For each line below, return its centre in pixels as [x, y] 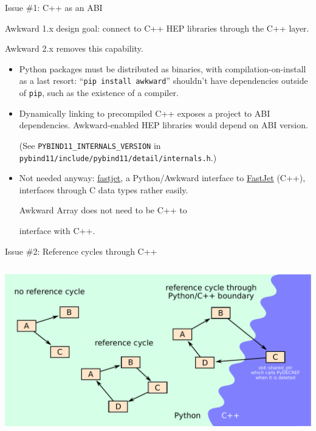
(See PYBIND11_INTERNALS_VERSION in [90, 145]
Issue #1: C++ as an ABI [54, 7]
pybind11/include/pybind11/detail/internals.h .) [118, 157]
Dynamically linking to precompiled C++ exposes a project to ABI [145, 113]
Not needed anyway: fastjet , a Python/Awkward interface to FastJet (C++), [162, 178]
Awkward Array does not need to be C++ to [103, 210]
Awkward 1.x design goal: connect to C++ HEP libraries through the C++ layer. [157, 28]
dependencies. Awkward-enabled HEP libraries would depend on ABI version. [163, 125]
